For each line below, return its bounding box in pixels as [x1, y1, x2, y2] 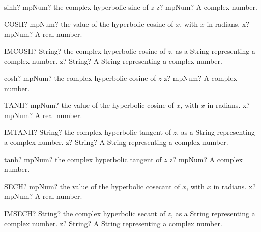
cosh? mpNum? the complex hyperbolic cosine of [4, 72, 156, 83]
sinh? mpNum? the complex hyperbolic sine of [4, 2, 149, 12]
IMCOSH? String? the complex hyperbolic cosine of [4, 45, 166, 56]
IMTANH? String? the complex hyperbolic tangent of [4, 127, 171, 137]
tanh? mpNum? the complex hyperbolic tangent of [4, 154, 162, 164]
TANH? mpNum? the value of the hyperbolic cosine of [4, 100, 174, 110]
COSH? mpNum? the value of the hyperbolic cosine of [4, 18, 173, 29]
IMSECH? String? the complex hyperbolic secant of [4, 208, 165, 218]
